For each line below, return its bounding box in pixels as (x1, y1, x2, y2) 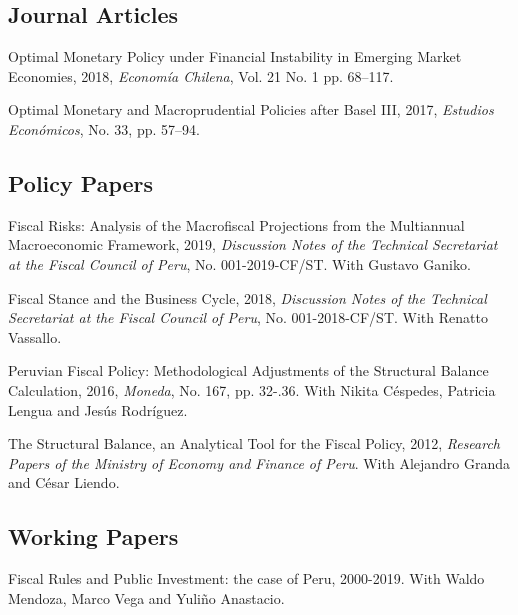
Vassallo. (8, 326, 62, 347)
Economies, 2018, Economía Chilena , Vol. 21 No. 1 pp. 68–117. (8, 65, 394, 86)
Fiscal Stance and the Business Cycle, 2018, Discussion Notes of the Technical (8, 287, 487, 308)
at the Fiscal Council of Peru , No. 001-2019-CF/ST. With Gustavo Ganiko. (8, 253, 471, 274)
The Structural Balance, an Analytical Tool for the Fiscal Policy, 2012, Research (8, 433, 501, 454)
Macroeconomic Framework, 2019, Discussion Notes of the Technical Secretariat (8, 234, 498, 255)
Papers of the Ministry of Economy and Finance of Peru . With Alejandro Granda (8, 452, 511, 473)
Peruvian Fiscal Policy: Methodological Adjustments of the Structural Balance (8, 360, 489, 381)
